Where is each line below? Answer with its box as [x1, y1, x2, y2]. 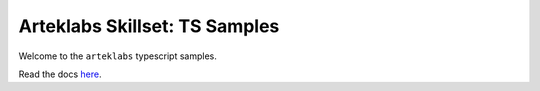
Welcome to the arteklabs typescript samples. [18, 50, 217, 62]
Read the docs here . [18, 68, 102, 80]
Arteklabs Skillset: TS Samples [18, 15, 280, 37]
